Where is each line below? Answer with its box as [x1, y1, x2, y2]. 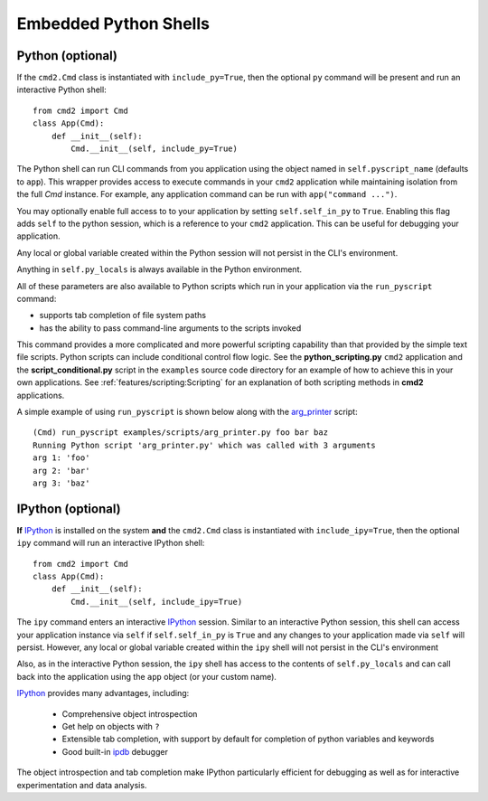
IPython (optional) [16, 501, 121, 516]
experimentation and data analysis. [16, 779, 147, 790]
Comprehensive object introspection [61, 708, 198, 719]
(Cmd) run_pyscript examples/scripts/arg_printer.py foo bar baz [33, 428, 329, 438]
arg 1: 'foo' [33, 453, 90, 463]
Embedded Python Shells [16, 14, 210, 33]
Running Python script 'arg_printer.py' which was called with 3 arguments [33, 439, 376, 450]
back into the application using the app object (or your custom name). [16, 671, 277, 682]
